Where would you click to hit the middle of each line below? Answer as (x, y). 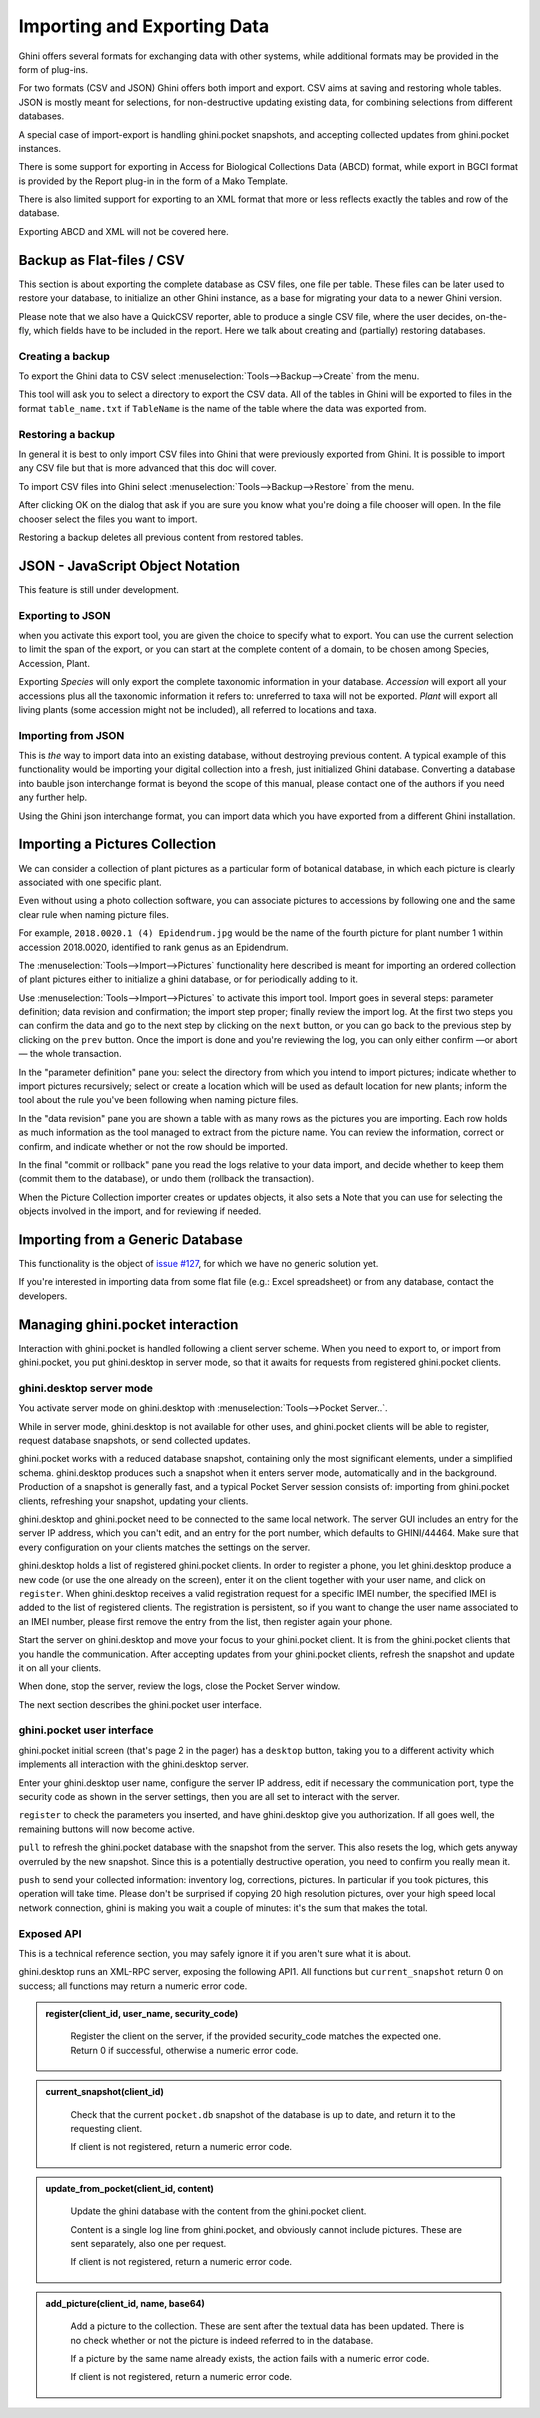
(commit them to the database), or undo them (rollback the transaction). (166, 1179)
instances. (40, 148)
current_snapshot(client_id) (104, 2092)
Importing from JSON (71, 735)
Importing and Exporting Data (144, 26)
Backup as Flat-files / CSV (101, 260)
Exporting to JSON (64, 615)
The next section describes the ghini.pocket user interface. (140, 1704)
